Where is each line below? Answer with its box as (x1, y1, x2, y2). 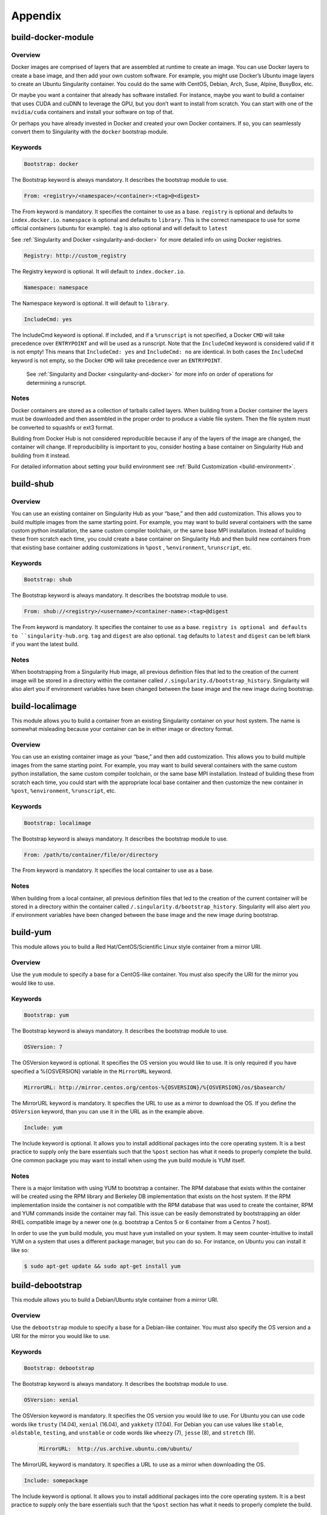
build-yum (11, 927, 51, 937)
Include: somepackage (24, 1477, 88, 1484)
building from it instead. (11, 451, 71, 459)
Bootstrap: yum (24, 1012, 69, 1019)
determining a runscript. (26, 379, 87, 386)
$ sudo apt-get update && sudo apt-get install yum (24, 1262, 181, 1270)
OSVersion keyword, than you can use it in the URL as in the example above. (11, 1108, 204, 1115)
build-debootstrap (11, 1280, 82, 1291)
